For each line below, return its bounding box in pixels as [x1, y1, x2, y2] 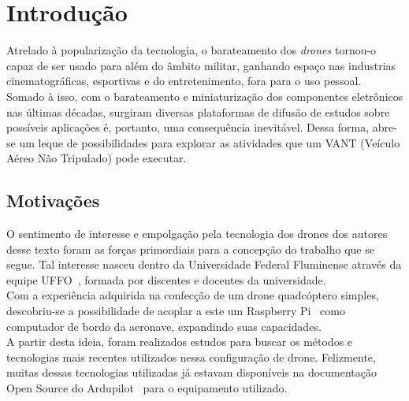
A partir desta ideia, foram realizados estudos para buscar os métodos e [6, 333, 353, 350]
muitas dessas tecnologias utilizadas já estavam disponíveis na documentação [6, 364, 377, 381]
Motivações [6, 188, 100, 213]
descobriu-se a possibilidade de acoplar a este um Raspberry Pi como [6, 303, 345, 319]
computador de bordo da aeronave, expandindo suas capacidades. [6, 317, 322, 334]
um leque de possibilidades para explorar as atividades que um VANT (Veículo [19, 134, 400, 150]
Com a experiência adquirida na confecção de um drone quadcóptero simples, [6, 287, 379, 303]
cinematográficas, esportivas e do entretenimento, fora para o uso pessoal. [6, 72, 362, 89]
